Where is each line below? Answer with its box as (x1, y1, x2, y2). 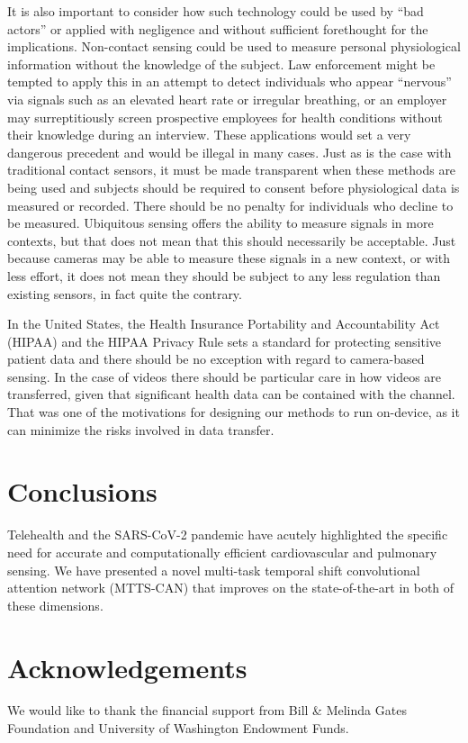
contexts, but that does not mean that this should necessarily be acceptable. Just (7, 231, 456, 249)
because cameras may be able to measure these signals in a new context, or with (7, 249, 451, 267)
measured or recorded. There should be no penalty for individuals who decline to (7, 195, 454, 214)
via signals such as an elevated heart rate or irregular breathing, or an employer (7, 89, 447, 108)
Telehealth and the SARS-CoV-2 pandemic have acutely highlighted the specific (7, 525, 448, 544)
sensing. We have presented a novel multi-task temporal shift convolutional (7, 560, 420, 579)
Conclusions (7, 473, 157, 510)
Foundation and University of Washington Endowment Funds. (7, 719, 349, 738)
